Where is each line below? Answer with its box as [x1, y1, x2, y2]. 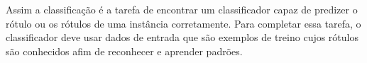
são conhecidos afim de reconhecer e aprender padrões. [6, 43, 243, 58]
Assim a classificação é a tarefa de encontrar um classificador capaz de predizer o [6, 2, 358, 16]
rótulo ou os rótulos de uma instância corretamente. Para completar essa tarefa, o [6, 16, 361, 30]
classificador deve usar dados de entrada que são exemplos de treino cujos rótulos [6, 30, 358, 45]
